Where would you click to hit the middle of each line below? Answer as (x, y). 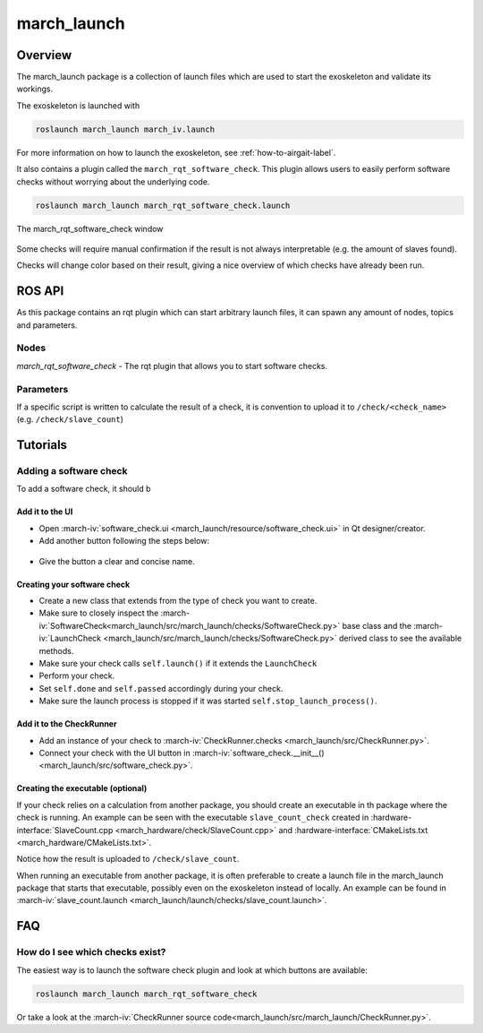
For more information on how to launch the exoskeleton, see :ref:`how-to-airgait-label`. (176, 152)
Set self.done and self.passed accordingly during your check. (161, 688)
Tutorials (42, 445)
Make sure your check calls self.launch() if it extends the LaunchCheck (178, 663)
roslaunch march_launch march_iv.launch (125, 129)
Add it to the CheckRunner (67, 724)
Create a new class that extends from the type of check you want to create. (178, 601)
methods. (56, 650)
